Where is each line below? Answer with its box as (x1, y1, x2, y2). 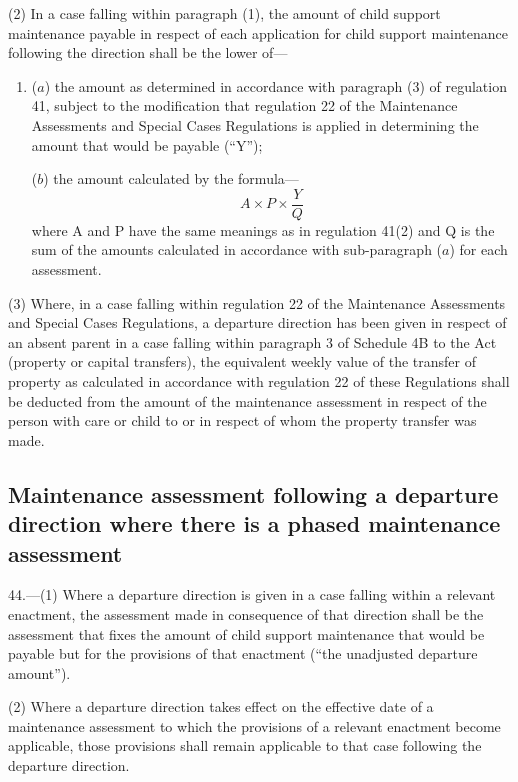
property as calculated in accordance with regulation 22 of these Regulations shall (8, 370, 510, 391)
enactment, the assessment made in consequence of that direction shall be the (8, 603, 484, 624)
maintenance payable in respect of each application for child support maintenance (8, 22, 509, 43)
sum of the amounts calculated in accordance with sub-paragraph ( (31, 239, 443, 260)
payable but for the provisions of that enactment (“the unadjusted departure (8, 643, 478, 664)
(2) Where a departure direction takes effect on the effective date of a (8, 696, 434, 717)
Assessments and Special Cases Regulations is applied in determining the (31, 114, 479, 135)
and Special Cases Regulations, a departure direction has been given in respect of (8, 312, 507, 333)
